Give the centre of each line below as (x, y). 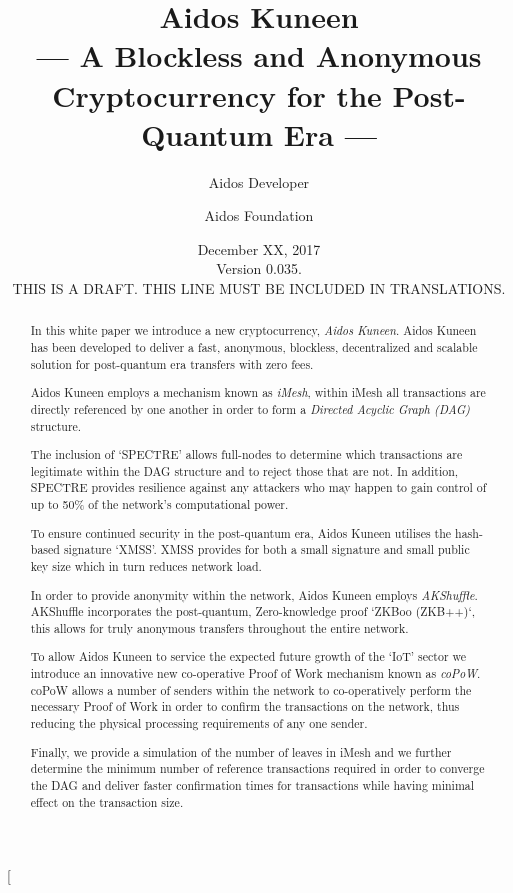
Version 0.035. (259, 268)
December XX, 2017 (259, 248)
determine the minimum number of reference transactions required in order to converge (257, 768)
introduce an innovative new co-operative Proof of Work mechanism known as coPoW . (255, 673)
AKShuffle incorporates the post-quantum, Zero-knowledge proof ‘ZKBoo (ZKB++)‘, (253, 611)
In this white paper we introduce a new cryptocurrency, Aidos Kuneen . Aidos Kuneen (253, 330)
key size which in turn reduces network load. (146, 566)
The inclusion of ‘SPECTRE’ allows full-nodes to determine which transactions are (246, 454)
